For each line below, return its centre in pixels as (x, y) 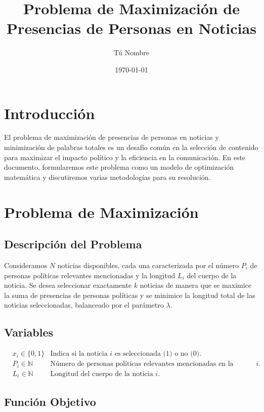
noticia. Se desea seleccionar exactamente (68, 285)
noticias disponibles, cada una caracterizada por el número (148, 265)
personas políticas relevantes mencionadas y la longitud (90, 275)
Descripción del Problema (73, 244)
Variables (29, 332)
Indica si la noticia (79, 354)
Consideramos (26, 265)
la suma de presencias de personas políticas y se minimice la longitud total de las (130, 295)
